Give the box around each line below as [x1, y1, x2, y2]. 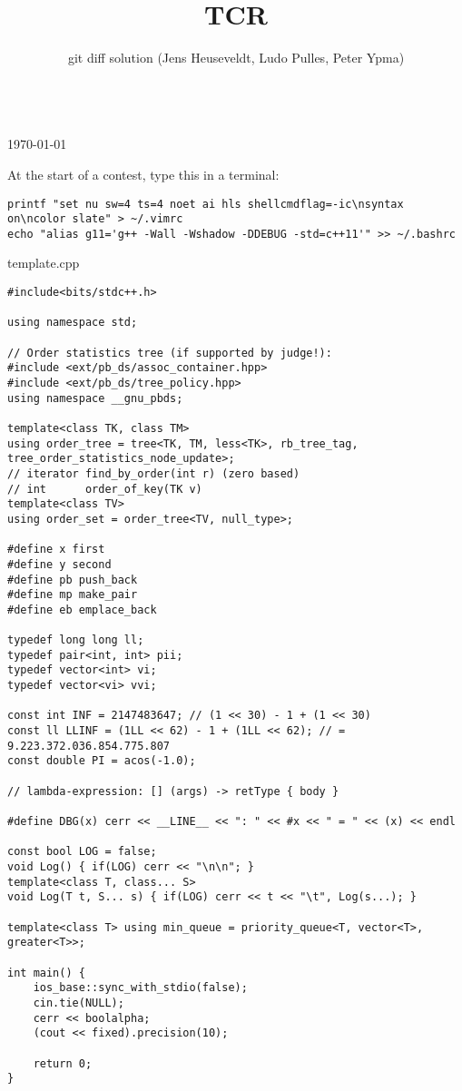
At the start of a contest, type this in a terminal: [7, 164, 280, 183]
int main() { [7, 966, 85, 979]
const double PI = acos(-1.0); [7, 754, 196, 768]
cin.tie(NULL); [33, 996, 124, 1009]
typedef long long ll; [7, 634, 144, 647]
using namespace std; [7, 316, 138, 329]
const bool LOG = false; [7, 845, 157, 859]
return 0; [33, 1057, 93, 1070]
